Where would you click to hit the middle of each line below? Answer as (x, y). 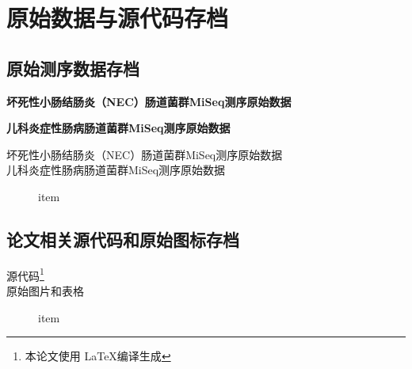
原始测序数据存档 (73, 68)
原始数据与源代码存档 (118, 18)
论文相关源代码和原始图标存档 (123, 239)
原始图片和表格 (45, 291)
